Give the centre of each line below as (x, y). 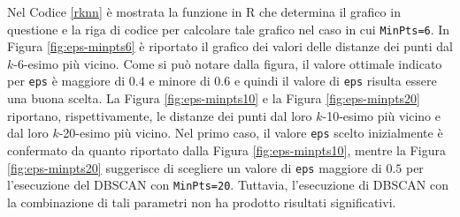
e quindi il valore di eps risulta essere (335, 81)
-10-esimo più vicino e (381, 115)
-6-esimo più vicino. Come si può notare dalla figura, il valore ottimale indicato (228, 63)
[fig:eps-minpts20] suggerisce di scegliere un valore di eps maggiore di (195, 167)
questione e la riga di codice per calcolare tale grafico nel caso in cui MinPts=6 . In (229, 29)
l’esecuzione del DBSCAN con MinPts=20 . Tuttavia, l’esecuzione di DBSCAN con (228, 185)
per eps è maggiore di (66, 81)
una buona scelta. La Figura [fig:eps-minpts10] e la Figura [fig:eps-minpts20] (214, 98)
